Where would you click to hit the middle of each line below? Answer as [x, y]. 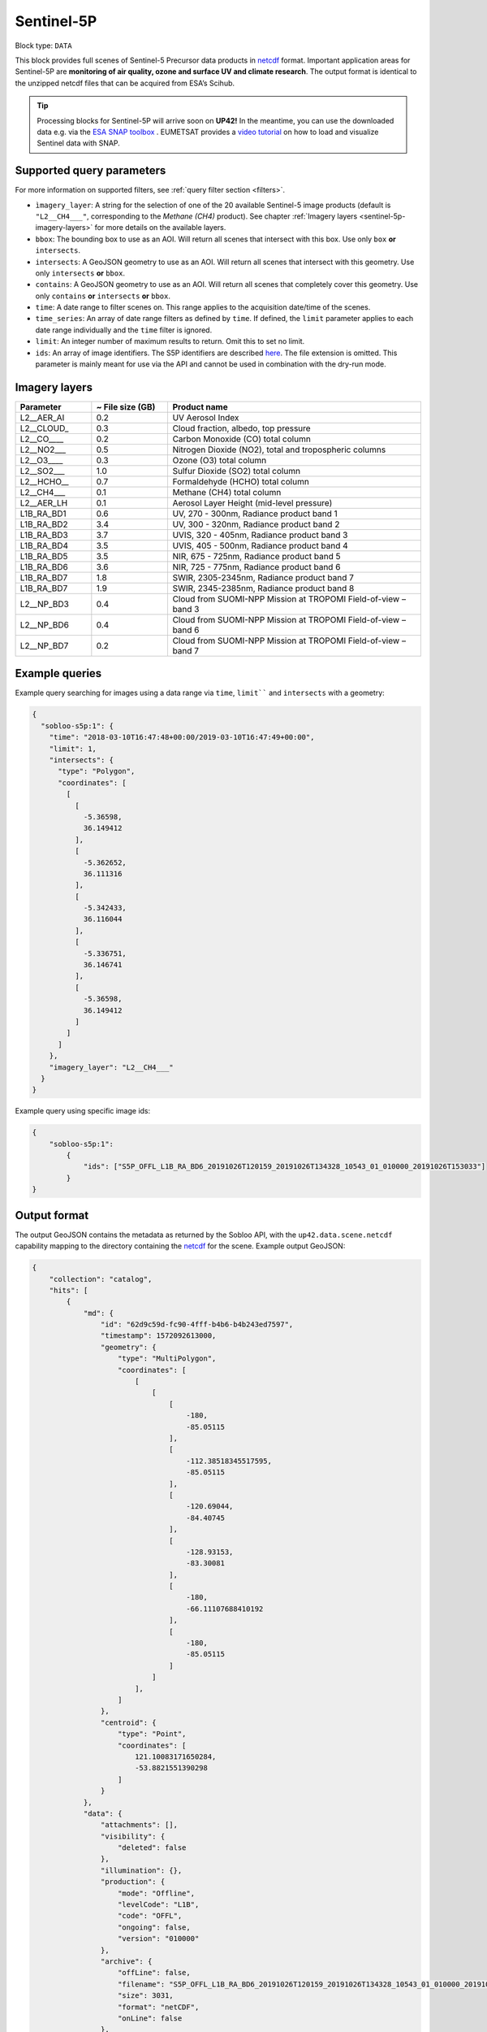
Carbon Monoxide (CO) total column [242, 439]
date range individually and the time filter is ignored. [124, 330]
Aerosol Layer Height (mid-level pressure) [252, 502]
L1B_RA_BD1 [43, 514]
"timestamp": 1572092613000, [158, 1336]
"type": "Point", [152, 1734]
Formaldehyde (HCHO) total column [241, 481]
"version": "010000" [159, 1939]
